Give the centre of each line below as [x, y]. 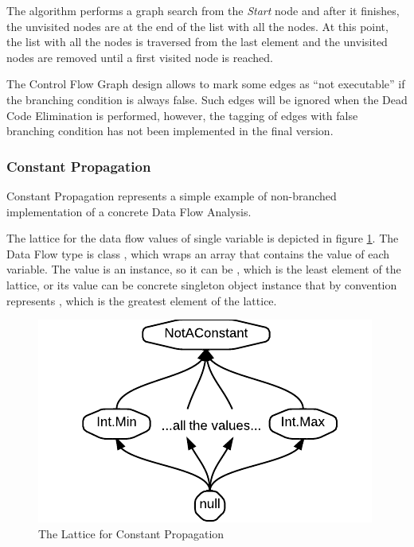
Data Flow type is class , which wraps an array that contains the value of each [198, 253]
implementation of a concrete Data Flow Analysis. [129, 211]
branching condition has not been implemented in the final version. [170, 131]
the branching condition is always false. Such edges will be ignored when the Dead [207, 99]
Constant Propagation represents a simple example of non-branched [172, 195]
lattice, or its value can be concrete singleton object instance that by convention [202, 284]
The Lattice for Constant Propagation [131, 533]
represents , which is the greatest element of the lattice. [142, 300]
